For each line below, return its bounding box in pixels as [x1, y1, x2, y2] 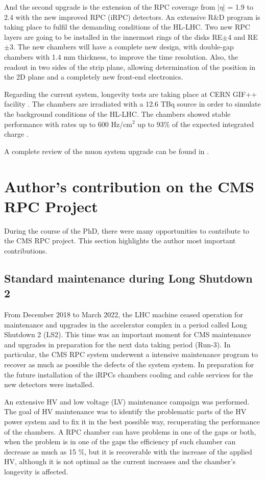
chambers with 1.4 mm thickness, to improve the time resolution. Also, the [4, 51, 238, 62]
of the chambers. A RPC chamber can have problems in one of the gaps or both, [4, 426, 256, 437]
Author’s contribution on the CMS [4, 175, 254, 196]
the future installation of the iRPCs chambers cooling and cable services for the [4, 369, 253, 380]
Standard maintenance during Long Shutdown [4, 270, 253, 286]
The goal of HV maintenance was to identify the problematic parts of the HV [4, 406, 247, 417]
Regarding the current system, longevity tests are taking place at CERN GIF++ [4, 88, 257, 99]
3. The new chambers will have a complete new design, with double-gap [9, 41, 234, 52]
